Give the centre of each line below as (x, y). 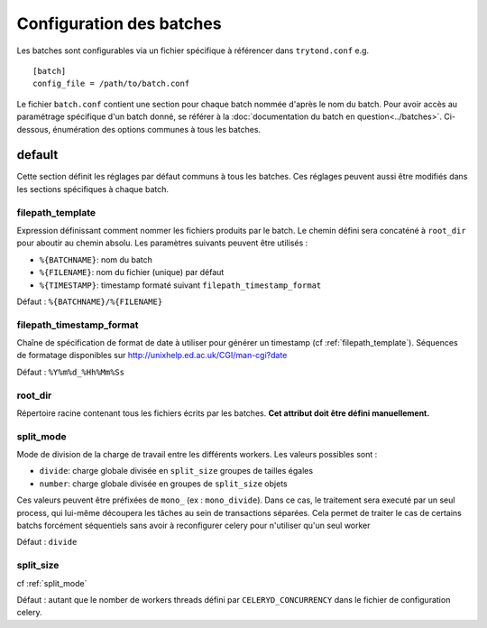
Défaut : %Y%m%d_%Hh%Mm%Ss (71, 372)
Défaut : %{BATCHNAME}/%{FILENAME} (90, 301)
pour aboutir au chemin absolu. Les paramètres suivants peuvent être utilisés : (162, 243)
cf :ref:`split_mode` (52, 583)
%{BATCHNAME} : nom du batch (96, 259)
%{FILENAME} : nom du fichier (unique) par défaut (132, 272)
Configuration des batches (119, 23)
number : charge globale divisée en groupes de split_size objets (163, 484)
